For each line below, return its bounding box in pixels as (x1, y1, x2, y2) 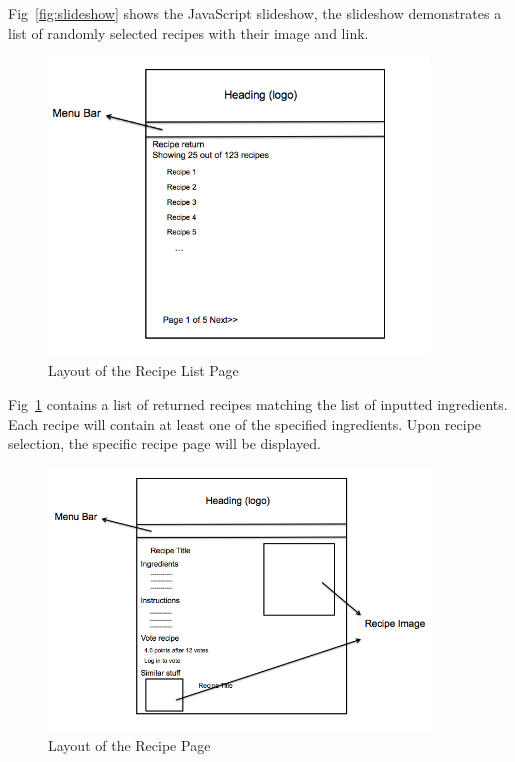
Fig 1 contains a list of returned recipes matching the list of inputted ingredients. (8, 393, 508, 414)
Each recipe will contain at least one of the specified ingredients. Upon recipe (8, 413, 482, 434)
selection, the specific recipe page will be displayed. (8, 433, 321, 454)
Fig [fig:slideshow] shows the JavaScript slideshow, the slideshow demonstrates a (8, 3, 502, 23)
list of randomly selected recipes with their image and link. (8, 22, 369, 43)
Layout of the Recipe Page (48, 734, 211, 755)
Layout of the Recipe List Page (48, 360, 239, 381)
